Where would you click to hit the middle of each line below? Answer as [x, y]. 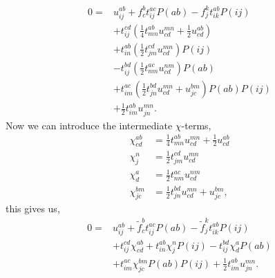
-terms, [196, 125]
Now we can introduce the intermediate [89, 125]
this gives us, [33, 208]
